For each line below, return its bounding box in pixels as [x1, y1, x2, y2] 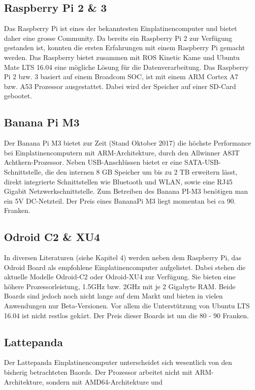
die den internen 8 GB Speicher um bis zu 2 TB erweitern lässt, [45, 166, 238, 177]
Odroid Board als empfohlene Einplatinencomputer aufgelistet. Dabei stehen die [4, 262, 246, 272]
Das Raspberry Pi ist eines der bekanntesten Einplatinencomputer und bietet [4, 23, 237, 33]
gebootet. [4, 90, 32, 101]
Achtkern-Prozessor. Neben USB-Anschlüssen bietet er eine [4, 157, 182, 167]
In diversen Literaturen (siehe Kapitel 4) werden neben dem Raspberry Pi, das [4, 252, 242, 263]
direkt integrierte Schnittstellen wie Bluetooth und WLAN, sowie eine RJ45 [4, 176, 233, 186]
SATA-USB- [184, 157, 221, 167]
